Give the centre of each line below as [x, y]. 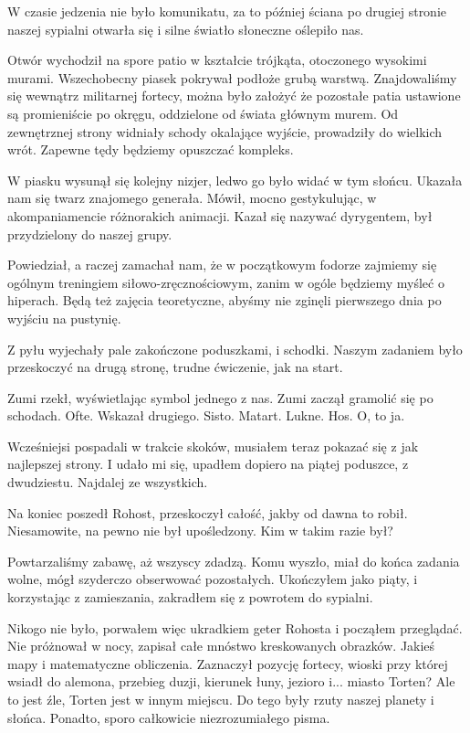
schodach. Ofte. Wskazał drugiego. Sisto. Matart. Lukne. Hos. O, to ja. [206, 415]
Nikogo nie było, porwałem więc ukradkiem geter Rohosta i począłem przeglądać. [235, 627]
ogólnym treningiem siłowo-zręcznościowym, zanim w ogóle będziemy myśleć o [226, 282]
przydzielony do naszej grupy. [90, 234]
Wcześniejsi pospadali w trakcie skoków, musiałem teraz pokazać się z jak [213, 446]
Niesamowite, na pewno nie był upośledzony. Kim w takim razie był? [200, 531]
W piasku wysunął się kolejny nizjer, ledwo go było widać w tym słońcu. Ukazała [235, 180]
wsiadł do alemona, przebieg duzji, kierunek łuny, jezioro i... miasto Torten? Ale [231, 681]
